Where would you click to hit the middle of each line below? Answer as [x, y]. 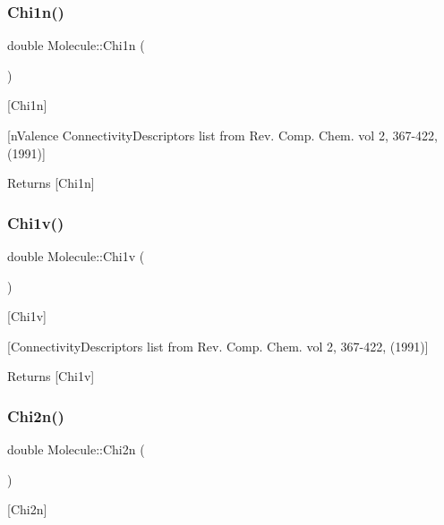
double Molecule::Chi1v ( [76, 256]
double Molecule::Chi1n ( [76, 45]
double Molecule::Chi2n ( [76, 449]
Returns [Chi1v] [51, 376]
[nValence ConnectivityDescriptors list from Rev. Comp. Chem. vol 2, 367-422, [222, 135]
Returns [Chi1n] [51, 183]
